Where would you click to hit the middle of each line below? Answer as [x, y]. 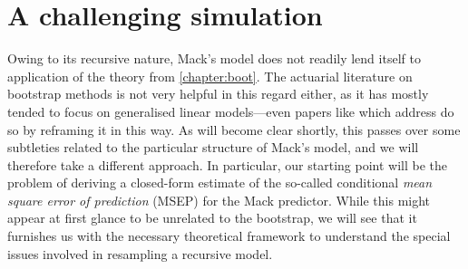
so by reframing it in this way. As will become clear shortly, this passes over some [234, 129]
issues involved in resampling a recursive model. [140, 253]
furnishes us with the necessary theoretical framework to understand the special [229, 236]
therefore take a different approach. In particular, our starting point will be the [227, 164]
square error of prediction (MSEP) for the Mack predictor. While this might [219, 200]
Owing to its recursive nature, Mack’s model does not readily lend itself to [214, 58]
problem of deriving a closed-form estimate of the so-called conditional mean [220, 183]
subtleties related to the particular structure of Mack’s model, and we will [213, 147]
